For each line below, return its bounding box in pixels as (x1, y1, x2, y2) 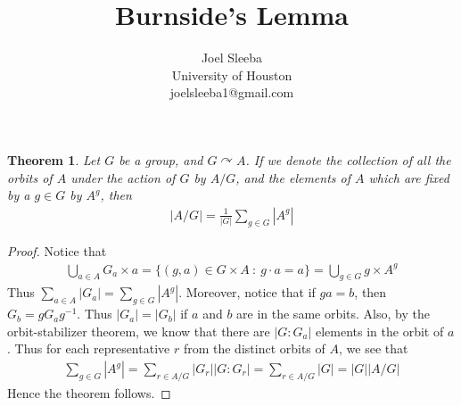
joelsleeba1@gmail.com (169, 83, 294, 102)
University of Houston (171, 65, 292, 84)
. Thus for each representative (7, 339, 170, 358)
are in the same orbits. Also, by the (236, 304, 430, 323)
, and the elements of (235, 168, 351, 186)
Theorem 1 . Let (7, 150, 101, 169)
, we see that (339, 339, 408, 358)
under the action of (70, 168, 176, 186)
